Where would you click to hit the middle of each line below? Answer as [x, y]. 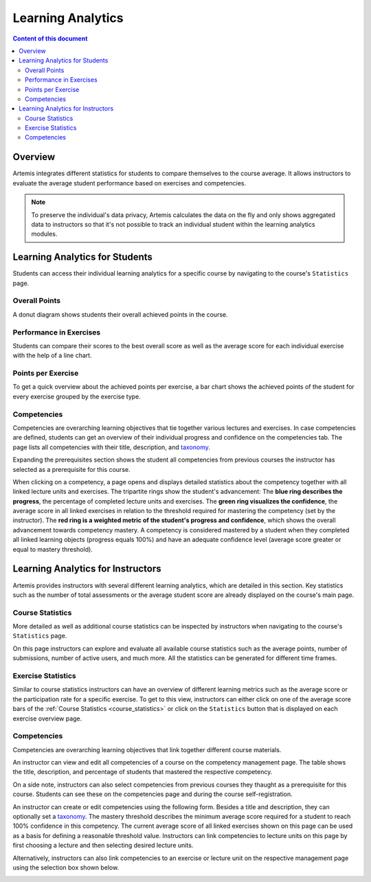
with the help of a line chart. [52, 355]
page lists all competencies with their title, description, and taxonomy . [112, 447]
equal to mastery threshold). [53, 549]
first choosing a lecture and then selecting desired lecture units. [103, 846]
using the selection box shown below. [66, 868]
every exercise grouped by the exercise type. [77, 396]
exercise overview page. [47, 719]
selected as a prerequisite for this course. [71, 469]
